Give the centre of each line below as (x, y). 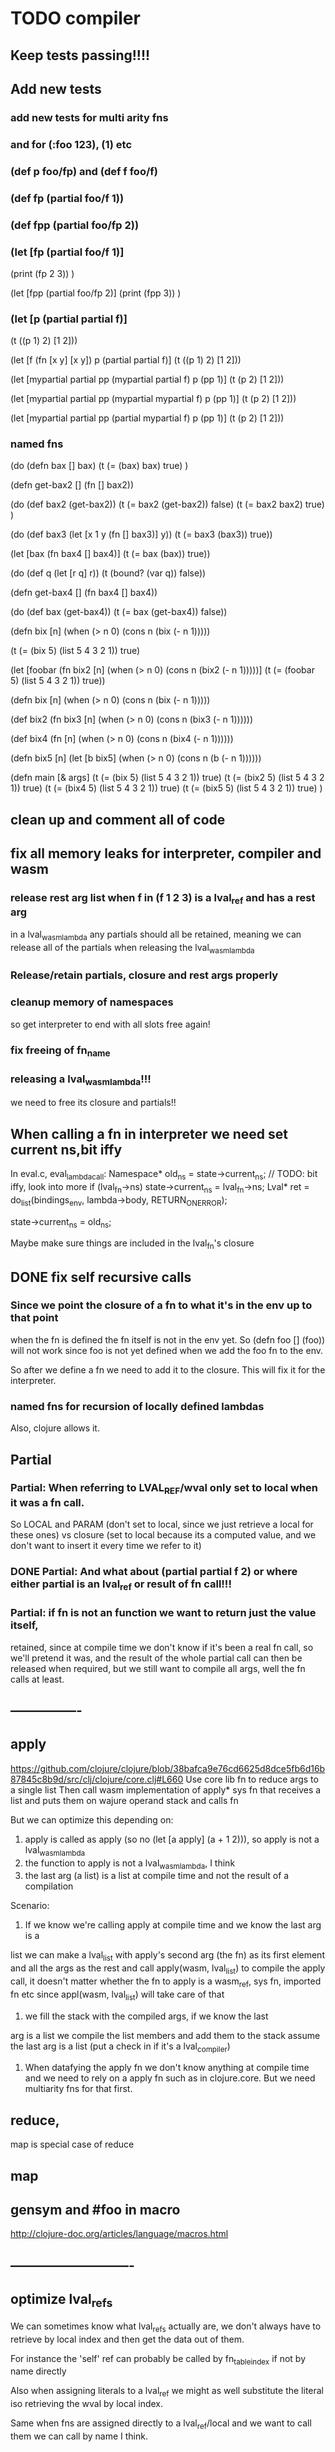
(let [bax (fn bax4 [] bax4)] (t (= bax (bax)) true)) (110, 554)
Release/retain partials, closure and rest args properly (144, 975)
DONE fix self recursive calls (101, 1277)
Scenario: (30, 1906)
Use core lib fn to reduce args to (252, 1779)
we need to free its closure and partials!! (93, 1103)
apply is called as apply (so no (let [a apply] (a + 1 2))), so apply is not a (172, 1839)
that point (34, 1318)
